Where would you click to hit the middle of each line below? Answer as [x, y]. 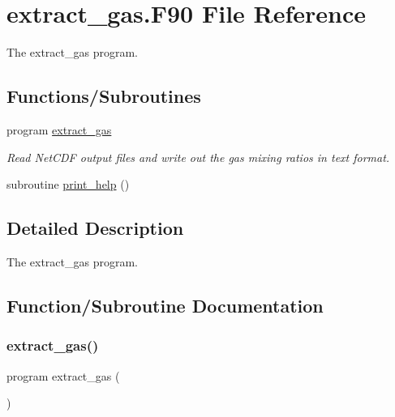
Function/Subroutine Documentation [165, 305]
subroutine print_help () [68, 184]
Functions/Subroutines [104, 96]
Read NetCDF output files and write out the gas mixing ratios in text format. [198, 157]
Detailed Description [95, 228]
